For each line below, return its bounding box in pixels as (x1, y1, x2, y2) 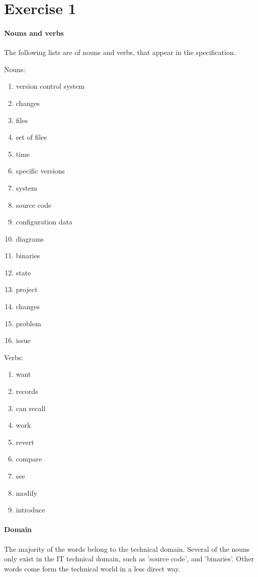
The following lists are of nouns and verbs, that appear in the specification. (4, 47, 236, 57)
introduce (16, 504, 45, 515)
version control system (16, 81, 85, 91)
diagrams (16, 233, 44, 244)
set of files (16, 132, 47, 142)
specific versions (16, 165, 65, 176)
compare (16, 453, 42, 464)
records (16, 386, 38, 396)
